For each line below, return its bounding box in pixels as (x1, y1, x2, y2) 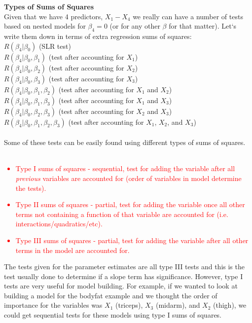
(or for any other (109, 21, 160, 31)
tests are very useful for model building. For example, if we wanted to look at (4, 281, 238, 291)
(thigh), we (213, 300, 247, 310)
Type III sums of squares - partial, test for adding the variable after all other (15, 235, 249, 245)
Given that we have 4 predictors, (4, 11, 103, 21)
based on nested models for (4, 21, 86, 31)
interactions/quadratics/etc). (15, 218, 103, 229)
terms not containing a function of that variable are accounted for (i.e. (15, 209, 228, 219)
